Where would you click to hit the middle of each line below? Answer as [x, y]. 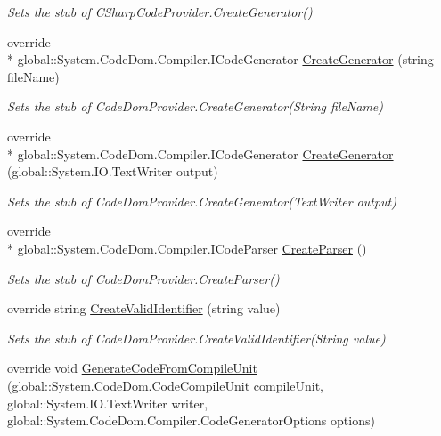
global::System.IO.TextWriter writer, [108, 403]
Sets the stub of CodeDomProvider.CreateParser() [143, 278]
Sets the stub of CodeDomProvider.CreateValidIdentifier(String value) [196, 338]
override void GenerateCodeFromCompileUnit [132, 368]
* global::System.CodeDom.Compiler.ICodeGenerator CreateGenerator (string [220, 59]
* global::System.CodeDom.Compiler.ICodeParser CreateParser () [187, 248]
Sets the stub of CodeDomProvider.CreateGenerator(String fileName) [196, 106]
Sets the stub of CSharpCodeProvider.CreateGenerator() [160, 12]
